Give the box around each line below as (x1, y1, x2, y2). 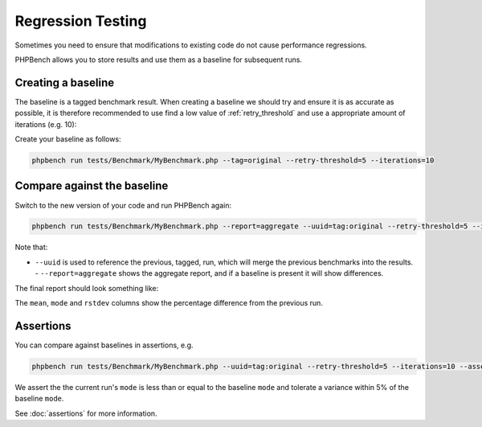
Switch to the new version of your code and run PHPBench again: (14, 200, 232, 210)
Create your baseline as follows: (14, 134, 121, 144)
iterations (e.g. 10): (14, 119, 77, 129)
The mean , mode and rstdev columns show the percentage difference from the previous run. (14, 298, 323, 308)
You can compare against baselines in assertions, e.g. (14, 340, 194, 350)
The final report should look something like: (14, 283, 159, 293)
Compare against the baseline (14, 179, 169, 193)
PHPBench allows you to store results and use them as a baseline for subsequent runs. (14, 55, 303, 64)
